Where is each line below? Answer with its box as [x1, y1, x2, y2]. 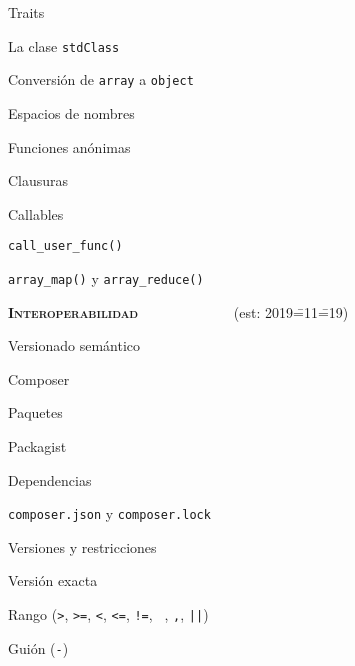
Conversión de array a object [8, 69, 194, 90]
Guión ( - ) [8, 637, 69, 658]
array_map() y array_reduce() [8, 267, 204, 288]
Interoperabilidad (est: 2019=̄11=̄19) [8, 301, 349, 322]
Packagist [8, 435, 67, 456]
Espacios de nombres [8, 102, 135, 123]
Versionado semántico [8, 335, 141, 356]
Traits [8, 2, 45, 22]
